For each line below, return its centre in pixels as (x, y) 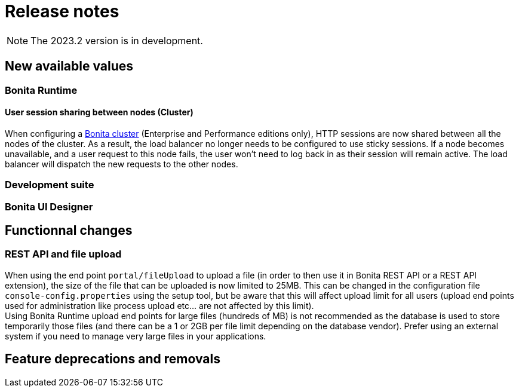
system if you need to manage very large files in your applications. (136, 336)
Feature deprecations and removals (113, 359)
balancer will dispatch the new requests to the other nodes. (122, 164)
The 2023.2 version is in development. (117, 40)
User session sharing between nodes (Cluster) (99, 112)
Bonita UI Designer (49, 206)
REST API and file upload (63, 254)
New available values (69, 66)
